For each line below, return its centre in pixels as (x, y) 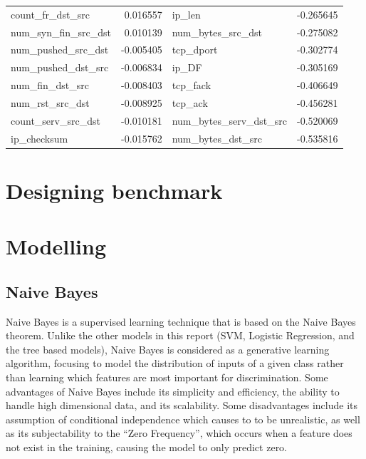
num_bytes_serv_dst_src (230, 120)
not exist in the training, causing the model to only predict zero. (147, 447)
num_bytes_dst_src (217, 138)
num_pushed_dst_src (60, 67)
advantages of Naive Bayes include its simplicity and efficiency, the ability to (173, 391)
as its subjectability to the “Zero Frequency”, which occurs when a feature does (179, 433)
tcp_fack (192, 85)
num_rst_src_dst (50, 102)
